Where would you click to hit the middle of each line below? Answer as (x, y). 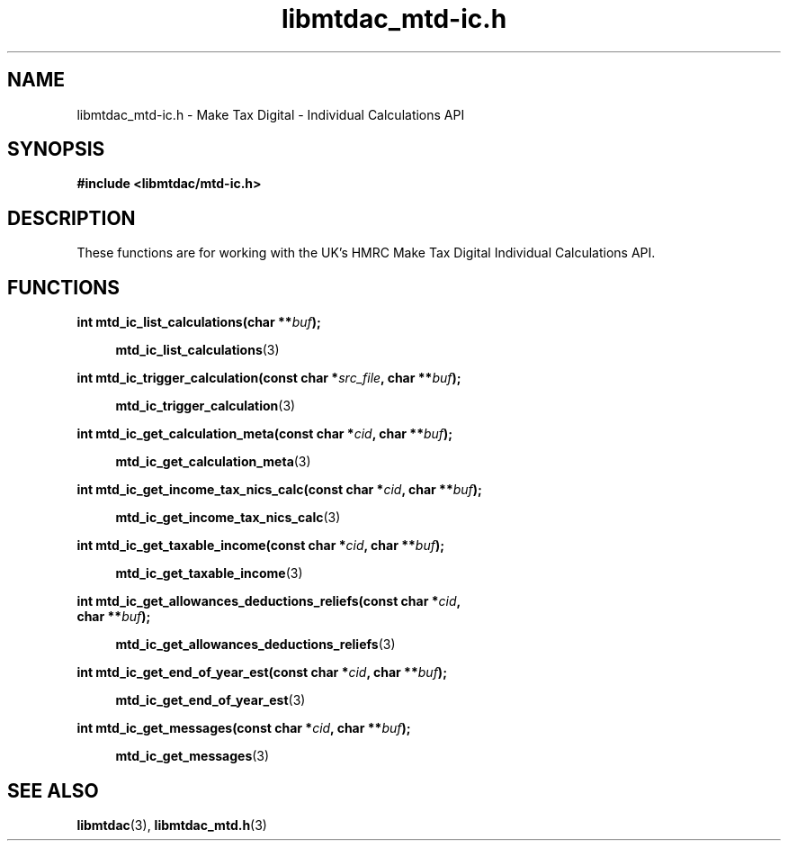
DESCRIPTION (72, 218)
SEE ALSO (53, 790)
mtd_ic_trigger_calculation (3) (206, 406)
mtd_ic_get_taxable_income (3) (209, 573)
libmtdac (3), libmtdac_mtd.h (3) (172, 825)
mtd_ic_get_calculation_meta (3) (213, 462)
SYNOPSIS (56, 149)
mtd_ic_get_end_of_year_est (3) (210, 700)
